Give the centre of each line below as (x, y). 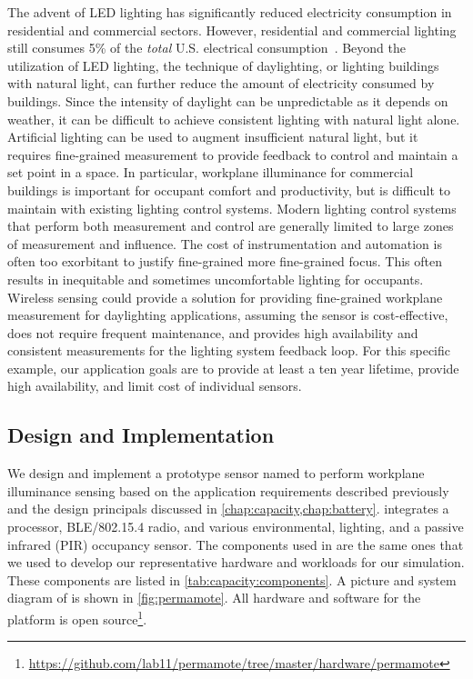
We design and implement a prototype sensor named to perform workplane (216, 473)
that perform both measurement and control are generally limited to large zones (231, 226)
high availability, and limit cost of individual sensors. (155, 386)
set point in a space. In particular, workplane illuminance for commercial (211, 172)
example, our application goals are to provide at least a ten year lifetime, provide (233, 368)
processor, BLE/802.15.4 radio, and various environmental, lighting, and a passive (236, 527)
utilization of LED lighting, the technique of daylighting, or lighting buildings (223, 65)
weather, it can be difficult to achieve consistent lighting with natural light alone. (234, 119)
